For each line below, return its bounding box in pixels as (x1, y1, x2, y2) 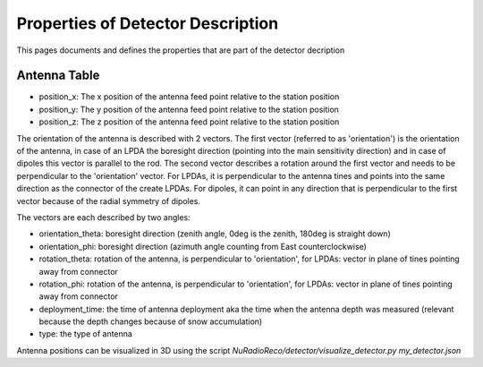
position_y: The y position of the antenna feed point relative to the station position (38, 104, 340, 115)
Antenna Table (16, 68, 100, 83)
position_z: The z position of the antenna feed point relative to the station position (38, 116, 340, 127)
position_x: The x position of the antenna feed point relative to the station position (38, 91, 340, 102)
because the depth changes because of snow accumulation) (38, 316, 263, 327)
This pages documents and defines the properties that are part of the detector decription (16, 45, 345, 55)
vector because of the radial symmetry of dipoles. (16, 195, 201, 206)
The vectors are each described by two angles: (16, 211, 191, 223)
